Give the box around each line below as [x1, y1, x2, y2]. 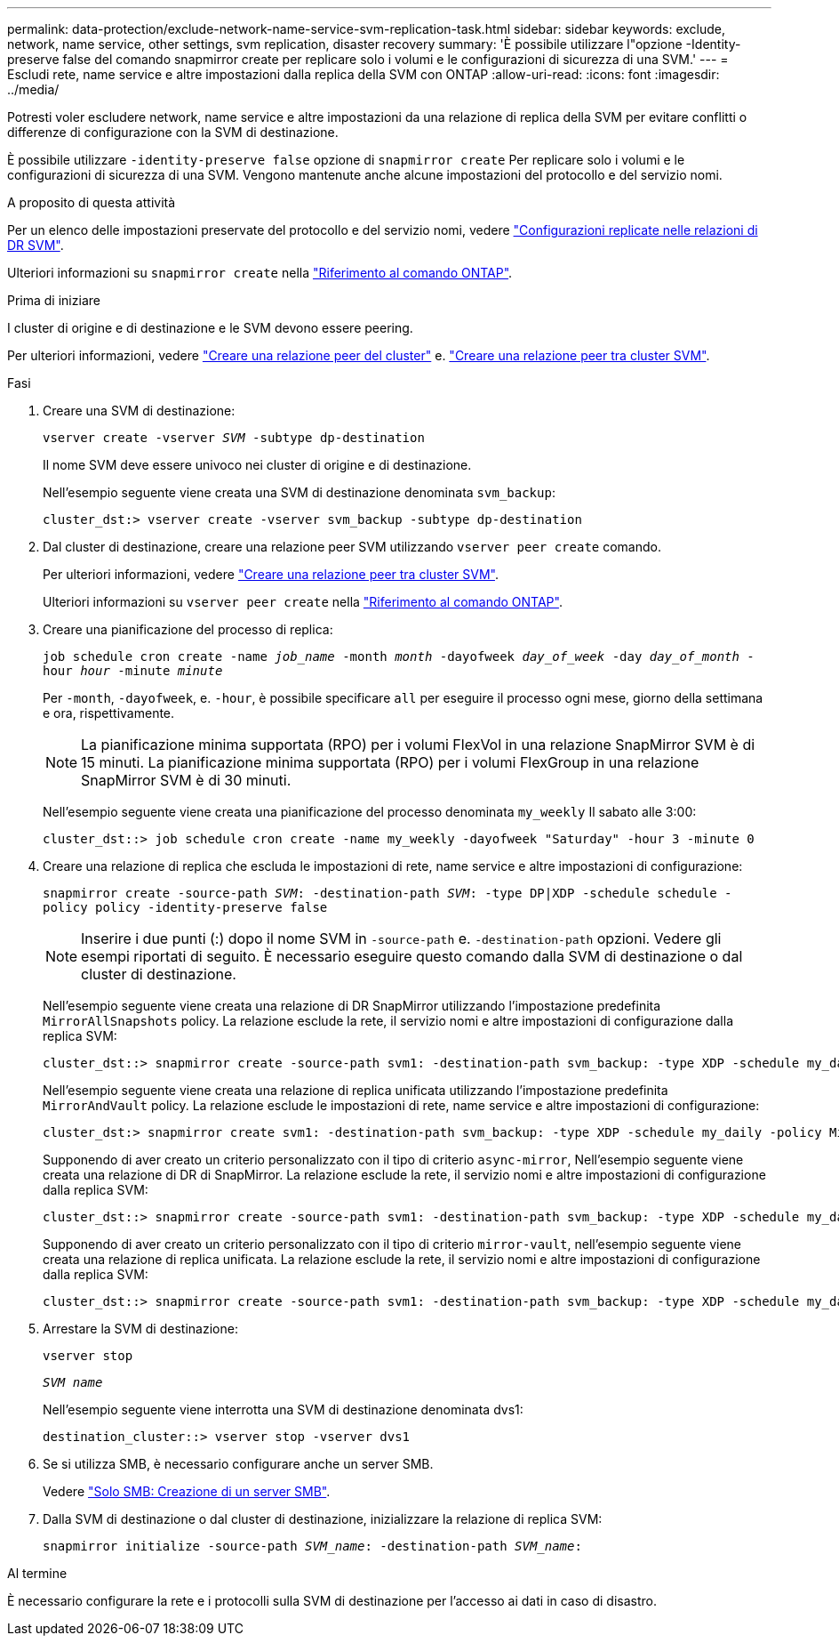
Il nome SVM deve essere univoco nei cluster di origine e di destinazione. [43, 457, 472, 472]
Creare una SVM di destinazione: [43, 403, 236, 418]
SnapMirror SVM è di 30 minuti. [81, 771, 292, 789]
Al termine [7, 1566, 68, 1581]
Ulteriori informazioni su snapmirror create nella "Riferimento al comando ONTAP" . [7, 265, 513, 280]
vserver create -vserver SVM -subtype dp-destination [43, 431, 425, 445]
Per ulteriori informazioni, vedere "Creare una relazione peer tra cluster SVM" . [43, 567, 499, 582]
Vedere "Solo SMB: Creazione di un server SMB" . [43, 1484, 331, 1499]
